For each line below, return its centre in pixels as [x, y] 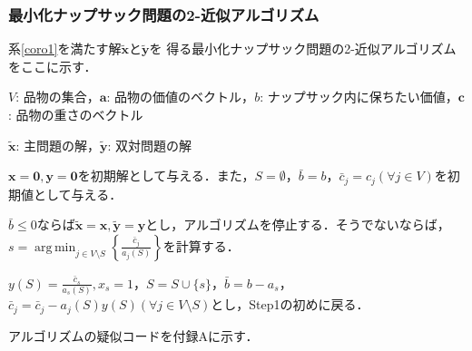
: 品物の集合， [58, 97]
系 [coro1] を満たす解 [65, 49]
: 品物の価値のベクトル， [181, 97]
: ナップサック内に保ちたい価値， [359, 97]
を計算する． [201, 245]
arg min [55, 247]
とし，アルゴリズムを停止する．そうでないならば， [298, 224]
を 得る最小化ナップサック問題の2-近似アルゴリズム [303, 49]
